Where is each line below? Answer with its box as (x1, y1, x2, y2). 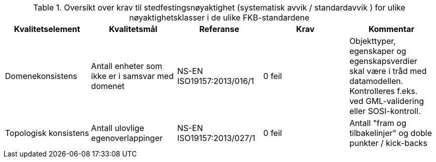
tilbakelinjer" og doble (349, 128, 432, 138)
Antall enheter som (91, 61, 163, 71)
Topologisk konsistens (5, 128, 89, 138)
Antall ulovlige (91, 123, 144, 133)
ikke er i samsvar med (91, 71, 174, 81)
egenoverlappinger (91, 133, 163, 143)
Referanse (199, 24, 239, 34)
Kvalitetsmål (109, 24, 158, 34)
